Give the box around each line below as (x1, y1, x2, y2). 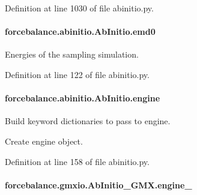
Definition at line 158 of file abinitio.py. (5, 155, 150, 167)
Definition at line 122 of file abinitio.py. (5, 68, 150, 80)
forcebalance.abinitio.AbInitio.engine (5, 92, 160, 104)
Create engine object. (5, 134, 83, 147)
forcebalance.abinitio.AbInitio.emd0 (5, 25, 156, 38)
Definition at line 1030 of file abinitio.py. (5, 2, 154, 14)
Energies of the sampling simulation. (5, 48, 139, 61)
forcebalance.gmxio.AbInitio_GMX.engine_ (5, 178, 192, 191)
